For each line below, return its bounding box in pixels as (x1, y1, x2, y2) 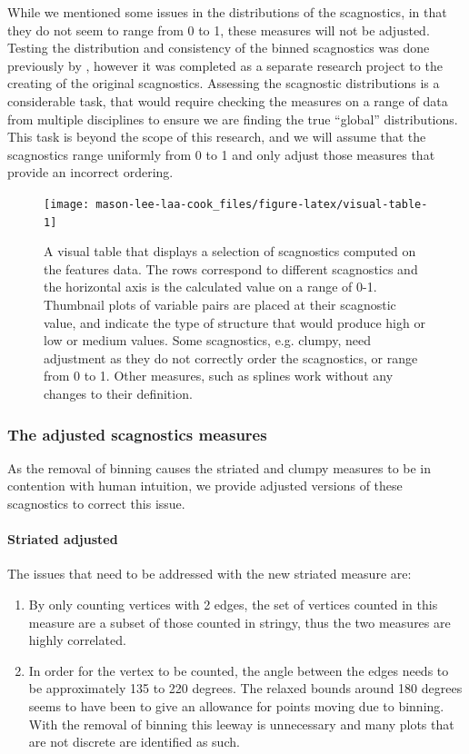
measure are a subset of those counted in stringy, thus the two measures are (28, 612, 451, 631)
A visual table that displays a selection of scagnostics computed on (44, 242, 416, 261)
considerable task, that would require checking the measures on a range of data (7, 91, 448, 110)
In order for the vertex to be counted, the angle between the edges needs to (28, 660, 449, 680)
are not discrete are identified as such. (28, 732, 240, 751)
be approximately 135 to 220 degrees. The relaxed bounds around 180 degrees (28, 679, 463, 698)
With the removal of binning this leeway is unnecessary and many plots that (28, 714, 454, 733)
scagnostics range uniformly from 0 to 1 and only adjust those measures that (7, 144, 435, 164)
